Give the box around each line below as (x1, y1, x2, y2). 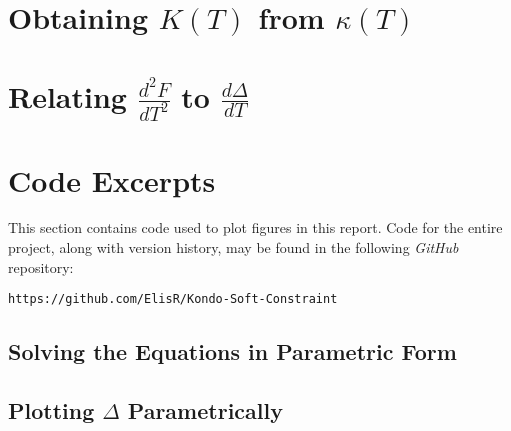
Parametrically (127, 395, 283, 426)
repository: (8, 256, 74, 277)
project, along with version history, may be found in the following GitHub (8, 237, 459, 258)
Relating (8, 75, 127, 116)
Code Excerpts (8, 159, 216, 200)
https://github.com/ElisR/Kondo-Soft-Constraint (8, 292, 338, 307)
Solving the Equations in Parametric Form (8, 336, 457, 367)
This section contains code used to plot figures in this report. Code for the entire (8, 217, 503, 238)
